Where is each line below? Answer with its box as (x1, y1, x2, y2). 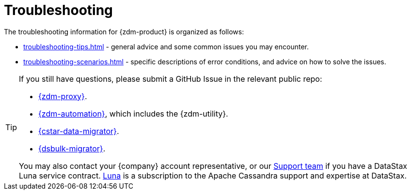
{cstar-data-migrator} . (38, 126, 119, 136)
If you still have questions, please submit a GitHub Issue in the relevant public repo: (19, 74, 322, 84)
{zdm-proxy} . (38, 91, 87, 101)
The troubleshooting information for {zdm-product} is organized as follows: (4, 27, 244, 36)
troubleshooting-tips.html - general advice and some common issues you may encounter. (23, 42, 309, 51)
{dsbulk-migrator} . (38, 143, 106, 153)
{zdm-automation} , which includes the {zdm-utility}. (38, 108, 228, 119)
